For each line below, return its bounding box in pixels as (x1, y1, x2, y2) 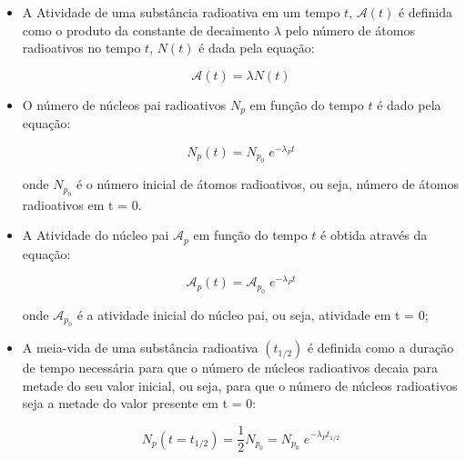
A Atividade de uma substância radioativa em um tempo (22, 3, 340, 21)
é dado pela (377, 95, 441, 114)
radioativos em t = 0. (22, 195, 142, 214)
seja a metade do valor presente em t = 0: (22, 394, 257, 413)
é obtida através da (320, 225, 428, 244)
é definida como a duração (307, 338, 454, 357)
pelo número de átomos (285, 20, 415, 39)
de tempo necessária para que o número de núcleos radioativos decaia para (22, 358, 439, 377)
